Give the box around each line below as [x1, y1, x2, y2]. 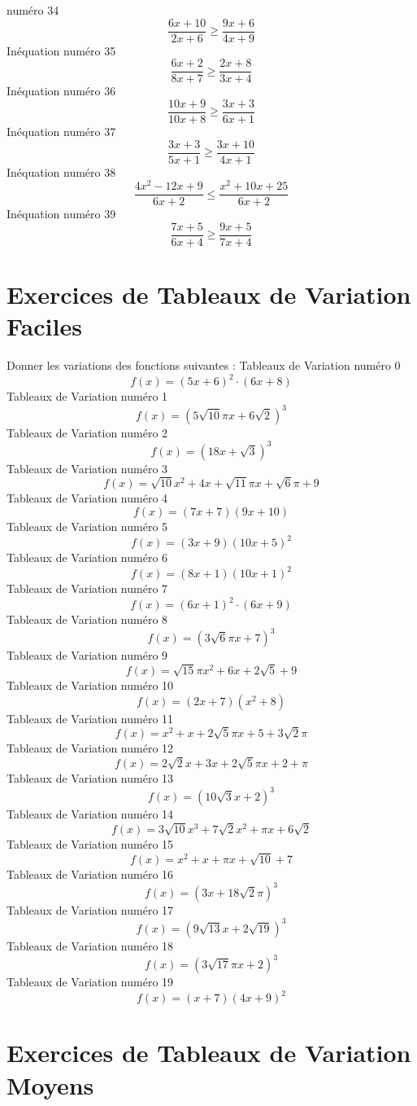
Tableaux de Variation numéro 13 [7, 770, 174, 787]
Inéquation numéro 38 [7, 163, 116, 180]
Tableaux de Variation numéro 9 [7, 647, 168, 664]
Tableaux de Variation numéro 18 [7, 937, 174, 954]
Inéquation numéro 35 [7, 42, 116, 59]
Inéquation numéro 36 [7, 82, 116, 99]
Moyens [7, 1068, 94, 1101]
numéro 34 [7, 2, 59, 18]
